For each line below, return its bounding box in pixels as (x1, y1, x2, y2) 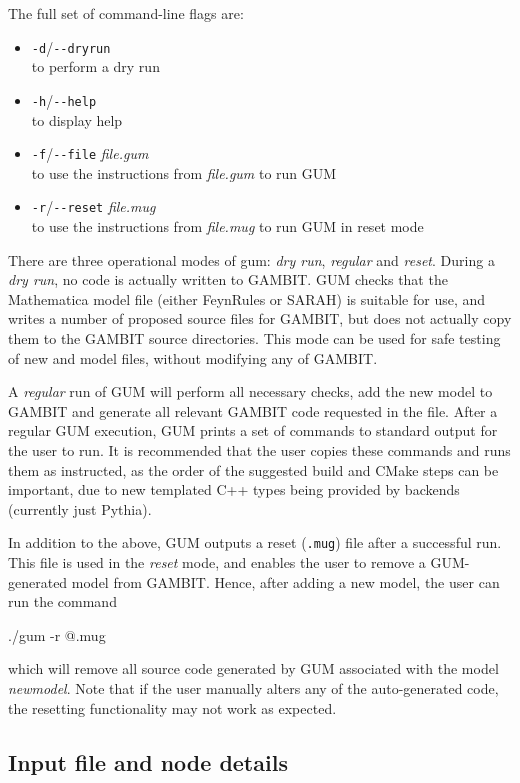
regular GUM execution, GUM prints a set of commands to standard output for (8, 420, 498, 441)
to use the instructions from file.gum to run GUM (31, 162, 337, 183)
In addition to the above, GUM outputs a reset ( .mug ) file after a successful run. (8, 532, 502, 553)
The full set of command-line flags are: (8, 3, 244, 23)
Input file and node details (8, 746, 288, 777)
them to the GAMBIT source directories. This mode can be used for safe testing (8, 327, 501, 348)
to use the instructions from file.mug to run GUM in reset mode (31, 216, 424, 236)
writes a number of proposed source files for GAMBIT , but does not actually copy (8, 308, 512, 329)
